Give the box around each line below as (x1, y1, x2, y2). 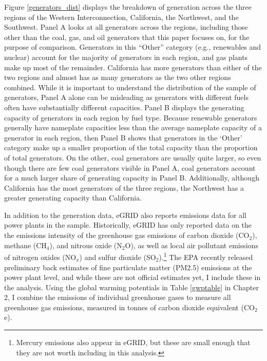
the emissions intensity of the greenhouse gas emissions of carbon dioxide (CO (4, 230, 250, 240)
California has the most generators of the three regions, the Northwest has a (4, 182, 244, 193)
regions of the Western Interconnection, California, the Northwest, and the (4, 11, 239, 22)
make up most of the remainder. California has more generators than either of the (4, 62, 262, 72)
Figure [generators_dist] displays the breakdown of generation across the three (4, 2, 252, 12)
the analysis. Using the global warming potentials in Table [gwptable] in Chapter (4, 282, 259, 292)
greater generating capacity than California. (4, 192, 142, 203)
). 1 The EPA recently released (159, 250, 253, 262)
